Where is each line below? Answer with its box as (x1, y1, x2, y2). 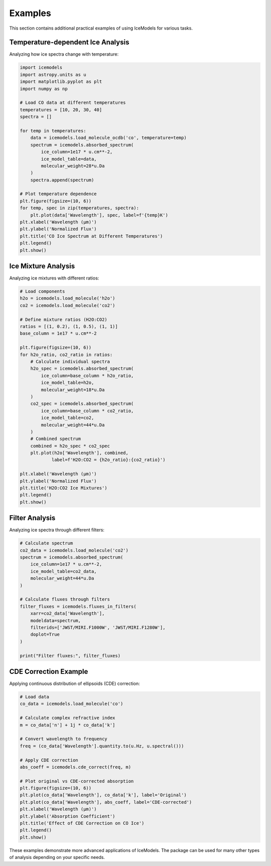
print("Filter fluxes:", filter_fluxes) (20, 653, 120, 658)
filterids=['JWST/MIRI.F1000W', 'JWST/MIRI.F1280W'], (30, 625, 166, 630)
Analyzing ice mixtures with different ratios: (9, 275, 99, 281)
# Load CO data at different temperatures (20, 100, 126, 105)
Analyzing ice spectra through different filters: (9, 527, 105, 533)
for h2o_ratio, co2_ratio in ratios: (20, 352, 113, 357)
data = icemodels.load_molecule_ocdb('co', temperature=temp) (30, 135, 187, 140)
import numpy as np (20, 86, 68, 91)
